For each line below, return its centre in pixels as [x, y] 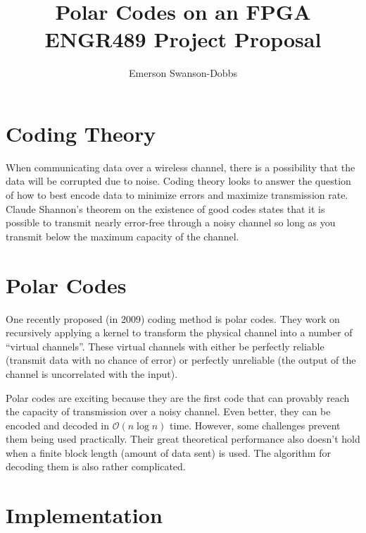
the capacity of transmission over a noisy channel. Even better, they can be [168, 411]
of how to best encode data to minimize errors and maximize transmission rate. [177, 195]
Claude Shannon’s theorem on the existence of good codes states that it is [165, 208]
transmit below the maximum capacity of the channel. [122, 236]
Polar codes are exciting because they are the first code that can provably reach [178, 397]
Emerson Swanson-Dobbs [183, 73]
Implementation [84, 515]
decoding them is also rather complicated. [96, 466]
